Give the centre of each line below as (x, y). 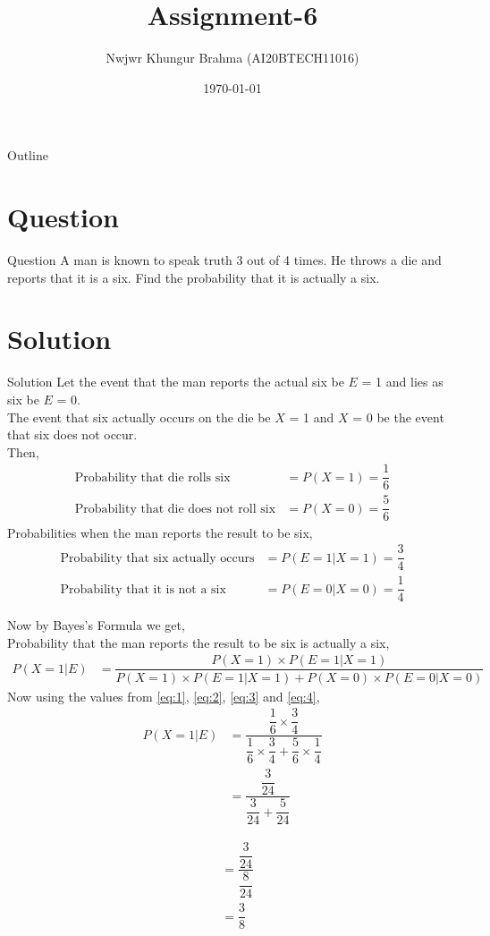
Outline (28, 155)
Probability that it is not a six (143, 589)
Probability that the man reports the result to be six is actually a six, (199, 642)
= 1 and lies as (402, 382)
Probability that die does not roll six (175, 509)
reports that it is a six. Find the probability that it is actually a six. (194, 277)
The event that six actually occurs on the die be (139, 417)
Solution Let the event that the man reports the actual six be (176, 382)
